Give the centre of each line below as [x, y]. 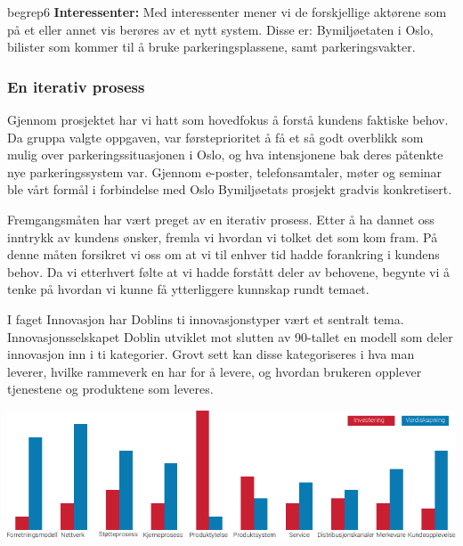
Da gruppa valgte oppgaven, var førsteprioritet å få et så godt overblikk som [215, 137]
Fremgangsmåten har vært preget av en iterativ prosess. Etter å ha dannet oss [221, 219]
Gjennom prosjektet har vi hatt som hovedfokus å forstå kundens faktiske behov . [228, 119]
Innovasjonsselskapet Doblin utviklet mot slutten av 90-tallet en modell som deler [230, 336]
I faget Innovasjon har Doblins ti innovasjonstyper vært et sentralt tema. [206, 318]
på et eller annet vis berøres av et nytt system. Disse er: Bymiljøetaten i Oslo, [220, 29]
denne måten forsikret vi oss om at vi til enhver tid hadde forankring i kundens [223, 254]
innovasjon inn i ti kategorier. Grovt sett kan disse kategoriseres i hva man [211, 354]
